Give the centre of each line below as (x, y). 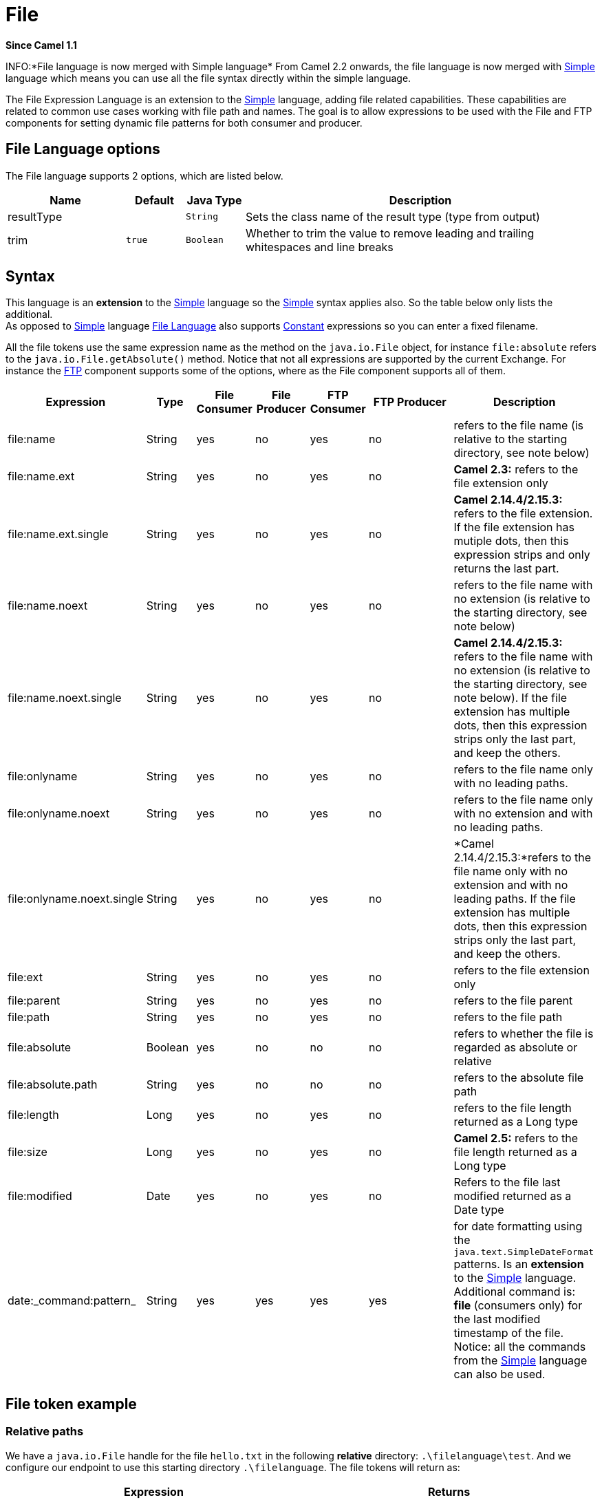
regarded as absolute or (516, 1048)
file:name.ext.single (58, 534)
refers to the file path (508, 1017)
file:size (28, 1152)
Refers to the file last (507, 1182)
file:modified (40, 1196)
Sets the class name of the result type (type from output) (393, 216)
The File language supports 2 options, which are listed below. (144, 175)
